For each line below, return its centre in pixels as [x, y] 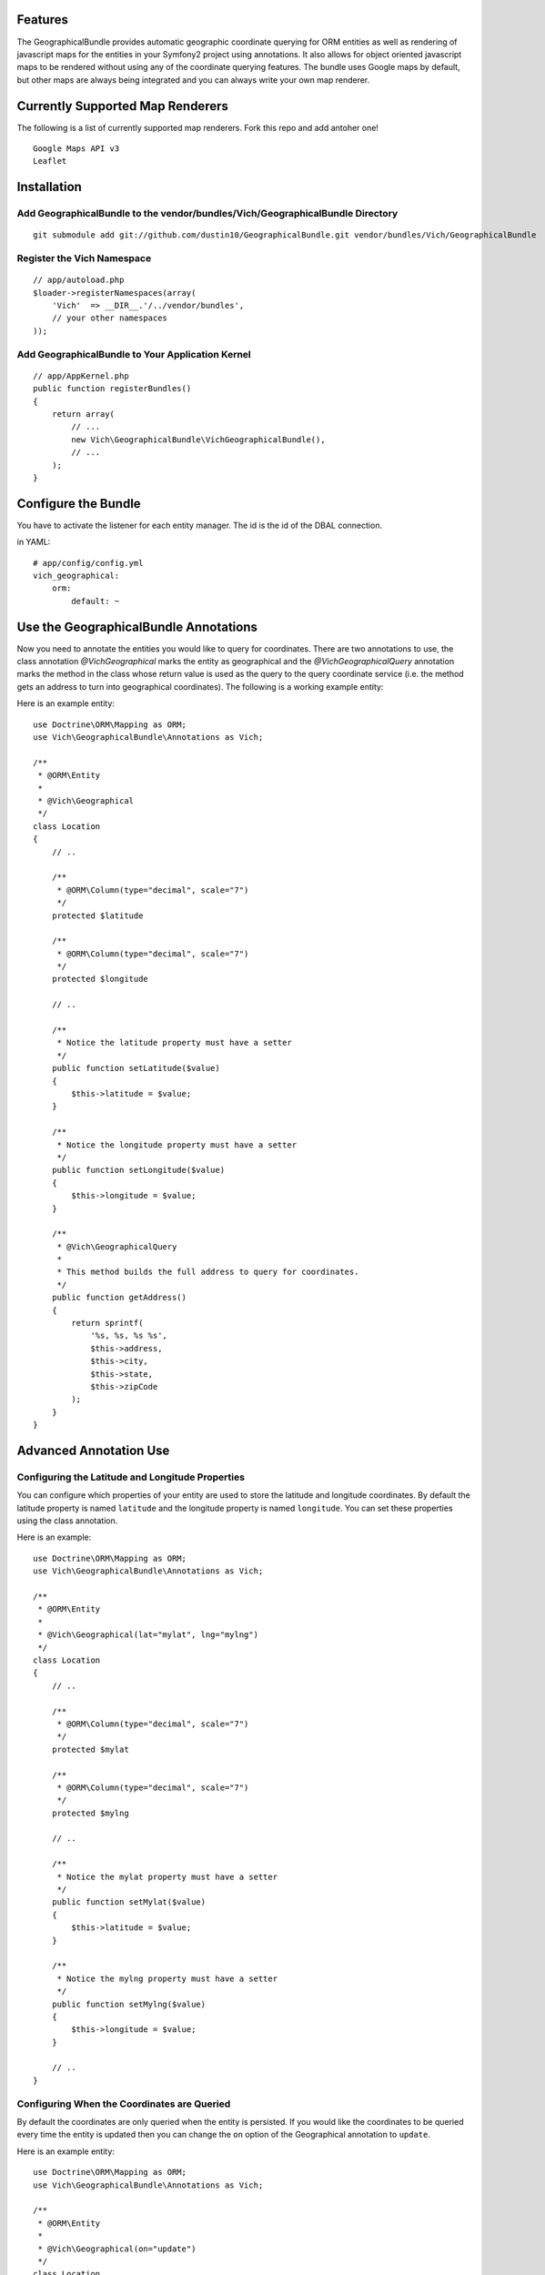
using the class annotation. [67, 1521]
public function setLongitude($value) [138, 1170]
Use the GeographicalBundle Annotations [137, 627]
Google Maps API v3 [76, 148]
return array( [83, 414]
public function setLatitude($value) [136, 1068]
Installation [49, 187]
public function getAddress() [119, 1298]
